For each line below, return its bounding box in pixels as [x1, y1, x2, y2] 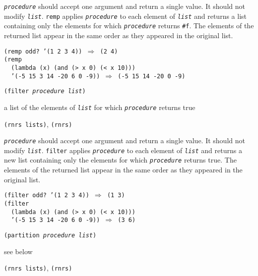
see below [4, 246, 33, 256]
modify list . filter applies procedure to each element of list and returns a [4, 145, 242, 155]
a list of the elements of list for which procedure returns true [4, 102, 195, 112]
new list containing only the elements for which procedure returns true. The [4, 155, 237, 165]
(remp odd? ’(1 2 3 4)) [4, 48, 82, 55]
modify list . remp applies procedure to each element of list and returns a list [4, 10, 247, 21]
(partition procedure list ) [4, 231, 97, 239]
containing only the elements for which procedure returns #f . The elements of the [4, 20, 254, 31]
